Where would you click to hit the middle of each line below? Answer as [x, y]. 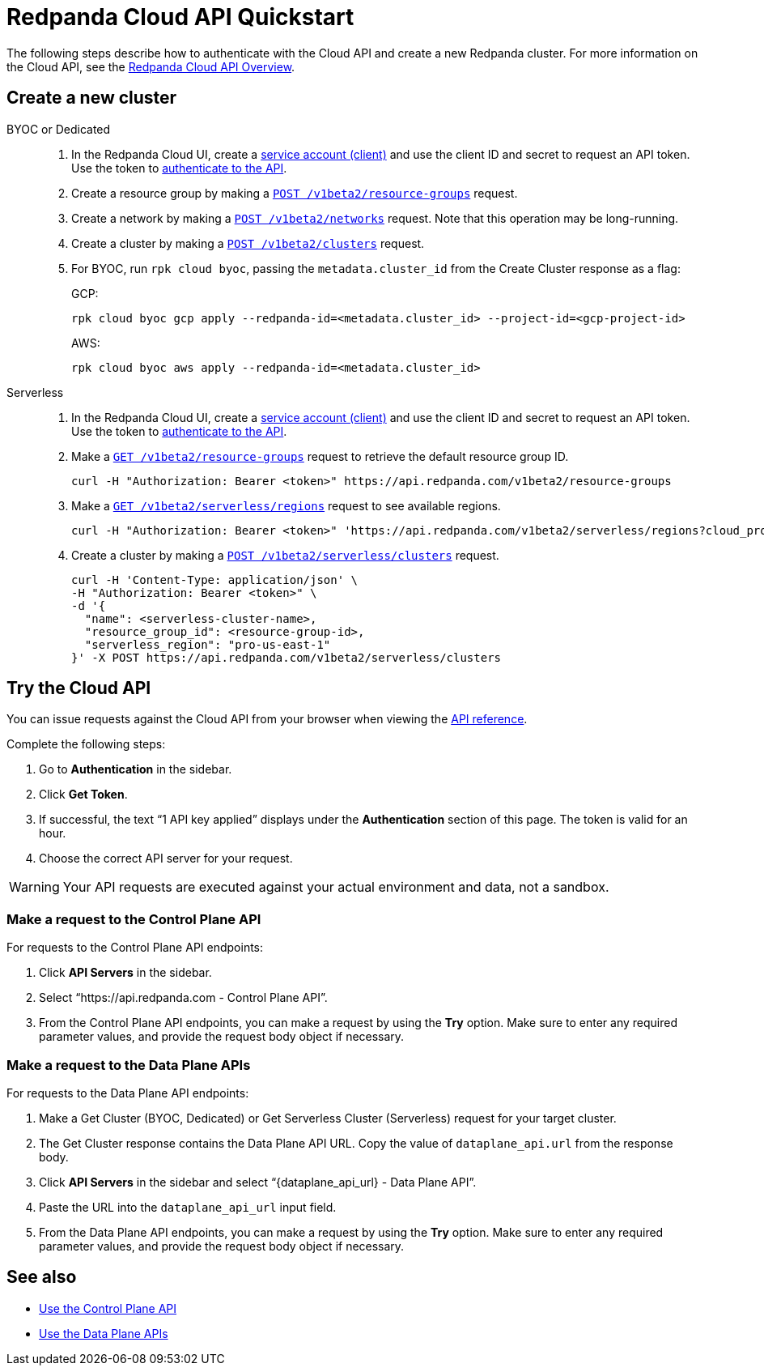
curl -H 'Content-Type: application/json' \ [215, 579]
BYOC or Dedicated [59, 129]
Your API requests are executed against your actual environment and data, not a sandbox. [336, 887]
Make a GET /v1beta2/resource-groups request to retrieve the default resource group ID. [320, 456]
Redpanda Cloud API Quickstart [180, 17]
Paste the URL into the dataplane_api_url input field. [188, 1207]
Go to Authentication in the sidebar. [136, 769]
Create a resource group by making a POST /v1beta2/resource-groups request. [295, 193]
